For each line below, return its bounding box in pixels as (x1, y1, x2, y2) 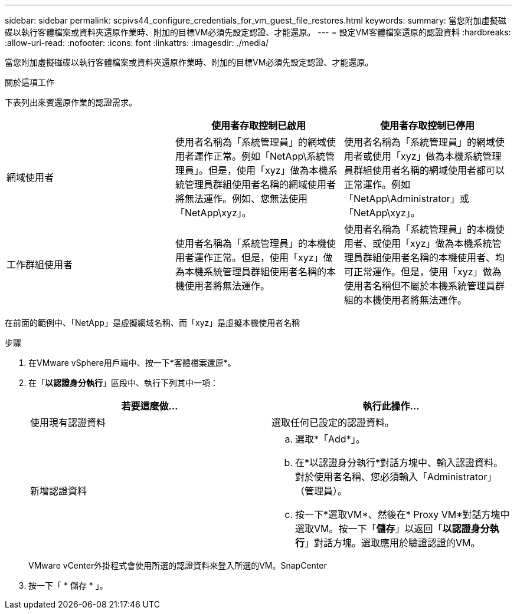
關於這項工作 (5, 77, 54, 87)
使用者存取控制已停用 (379, 120, 475, 131)
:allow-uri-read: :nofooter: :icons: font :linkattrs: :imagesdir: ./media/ (5, 38, 269, 48)
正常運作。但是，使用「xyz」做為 (353, 266, 502, 278)
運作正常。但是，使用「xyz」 (194, 252, 323, 263)
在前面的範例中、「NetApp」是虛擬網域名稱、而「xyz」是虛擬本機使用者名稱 (5, 318, 300, 328)
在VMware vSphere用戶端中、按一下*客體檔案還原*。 (28, 358, 236, 368)
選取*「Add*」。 (295, 433, 365, 445)
